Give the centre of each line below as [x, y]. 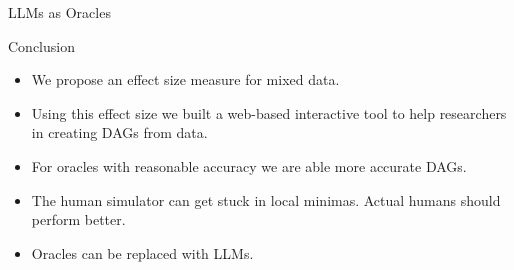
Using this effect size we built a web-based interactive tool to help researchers [269, 112]
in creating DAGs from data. [119, 132]
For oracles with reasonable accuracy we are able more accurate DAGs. [249, 165]
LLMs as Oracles [59, 12]
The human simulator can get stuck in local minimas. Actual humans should [266, 199]
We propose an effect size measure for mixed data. [185, 79]
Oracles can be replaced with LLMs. [142, 252]
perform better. [78, 219]
